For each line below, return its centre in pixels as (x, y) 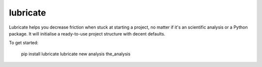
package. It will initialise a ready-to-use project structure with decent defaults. (87, 33)
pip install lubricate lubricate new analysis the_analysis (76, 54)
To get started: (24, 43)
